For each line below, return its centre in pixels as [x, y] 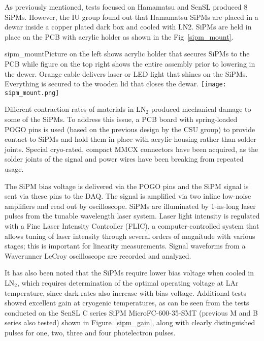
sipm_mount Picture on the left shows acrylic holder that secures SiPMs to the [127, 54]
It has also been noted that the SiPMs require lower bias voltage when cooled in [129, 273]
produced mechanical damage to [201, 109]
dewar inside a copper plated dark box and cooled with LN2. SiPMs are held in [128, 27]
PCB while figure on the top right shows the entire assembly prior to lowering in [130, 63]
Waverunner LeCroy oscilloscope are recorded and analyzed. [98, 255]
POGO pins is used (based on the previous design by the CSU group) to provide [130, 129]
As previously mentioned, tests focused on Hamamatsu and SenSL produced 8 [126, 7]
